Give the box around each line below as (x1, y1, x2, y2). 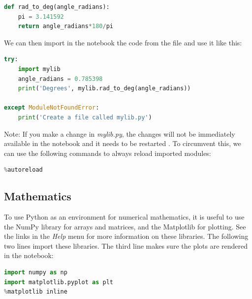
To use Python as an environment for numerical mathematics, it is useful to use (4, 212, 245, 222)
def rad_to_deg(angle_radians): (4, 3, 110, 10)
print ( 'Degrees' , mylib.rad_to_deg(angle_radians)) (18, 85, 191, 92)
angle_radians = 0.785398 (18, 75, 103, 82)
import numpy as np (4, 269, 67, 276)
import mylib (18, 65, 61, 73)
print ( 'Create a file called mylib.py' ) (18, 113, 152, 121)
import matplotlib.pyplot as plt (4, 278, 113, 286)
